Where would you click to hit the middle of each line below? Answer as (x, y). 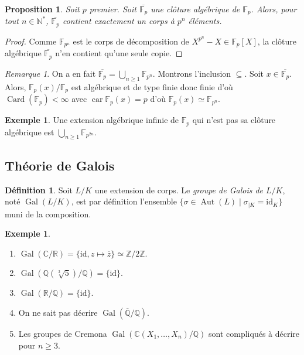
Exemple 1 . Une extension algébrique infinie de (92, 120)
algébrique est (30, 132)
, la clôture (277, 41)
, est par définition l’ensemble (124, 201)
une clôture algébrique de (195, 9)
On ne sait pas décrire (58, 312)
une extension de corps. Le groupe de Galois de (179, 190)
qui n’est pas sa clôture (234, 120)
